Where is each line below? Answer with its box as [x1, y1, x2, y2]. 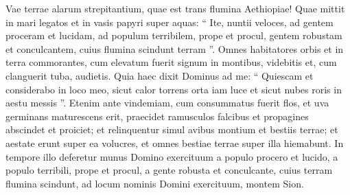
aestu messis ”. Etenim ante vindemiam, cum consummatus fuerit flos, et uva [5, 95, 329, 110]
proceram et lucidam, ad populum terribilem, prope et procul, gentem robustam [5, 28, 342, 43]
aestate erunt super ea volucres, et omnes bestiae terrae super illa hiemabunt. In [5, 135, 344, 150]
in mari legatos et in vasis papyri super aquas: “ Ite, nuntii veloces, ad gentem [5, 14, 334, 29]
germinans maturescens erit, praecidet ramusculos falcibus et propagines [5, 108, 309, 123]
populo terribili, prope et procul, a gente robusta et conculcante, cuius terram [5, 163, 333, 177]
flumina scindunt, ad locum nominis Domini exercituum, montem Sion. [5, 176, 304, 190]
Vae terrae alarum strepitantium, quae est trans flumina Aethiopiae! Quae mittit [5, 1, 345, 15]
